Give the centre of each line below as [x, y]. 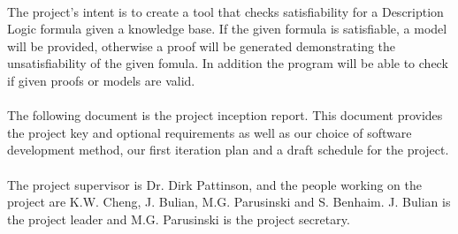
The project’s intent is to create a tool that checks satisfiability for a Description [225, 11]
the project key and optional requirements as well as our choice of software [210, 132]
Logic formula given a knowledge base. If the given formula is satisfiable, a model [227, 29]
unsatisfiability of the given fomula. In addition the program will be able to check [228, 63]
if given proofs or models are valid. [101, 80]
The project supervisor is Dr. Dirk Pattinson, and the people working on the [214, 184]
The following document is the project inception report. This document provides [225, 115]
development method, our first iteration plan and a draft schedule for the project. [228, 150]
